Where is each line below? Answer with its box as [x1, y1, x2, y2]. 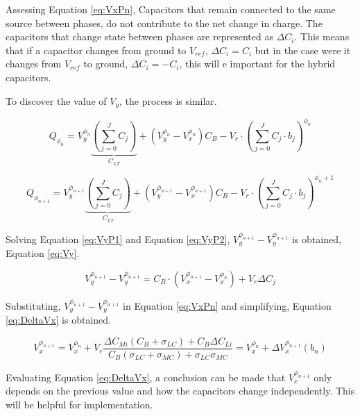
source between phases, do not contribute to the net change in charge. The [6, 15, 323, 30]
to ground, [83, 56, 128, 71]
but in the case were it [255, 42, 351, 57]
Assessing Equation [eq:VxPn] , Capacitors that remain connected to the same [6, 2, 336, 16]
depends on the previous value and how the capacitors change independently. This [6, 383, 355, 398]
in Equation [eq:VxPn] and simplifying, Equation [123, 298, 332, 313]
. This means [294, 29, 350, 44]
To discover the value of [6, 93, 107, 108]
